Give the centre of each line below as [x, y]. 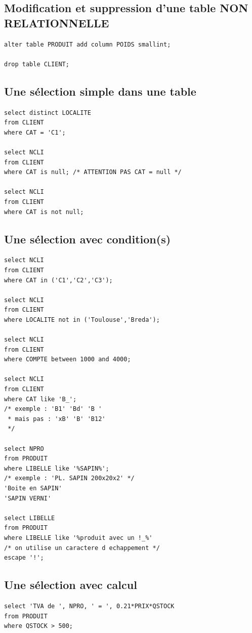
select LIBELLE [30, 518]
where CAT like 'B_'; [40, 399]
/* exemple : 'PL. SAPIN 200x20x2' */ [69, 478]
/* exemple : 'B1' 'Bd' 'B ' [53, 409]
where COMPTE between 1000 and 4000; [68, 360]
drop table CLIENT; [37, 64]
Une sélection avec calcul [71, 585]
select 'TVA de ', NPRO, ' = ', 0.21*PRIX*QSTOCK [89, 606]
